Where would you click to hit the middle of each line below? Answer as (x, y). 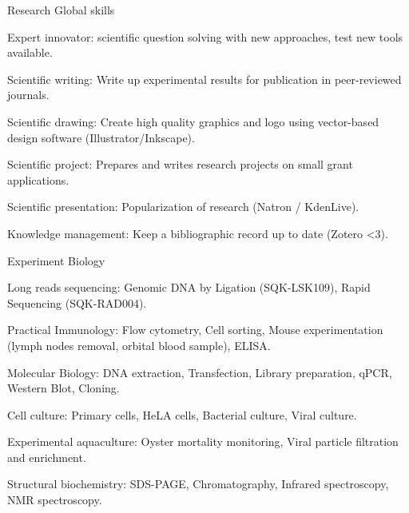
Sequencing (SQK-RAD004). (77, 302)
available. (30, 52)
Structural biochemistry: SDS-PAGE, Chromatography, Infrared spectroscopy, (198, 484)
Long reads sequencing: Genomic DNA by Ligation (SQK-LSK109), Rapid (189, 287)
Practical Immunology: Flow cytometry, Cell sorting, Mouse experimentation (195, 330)
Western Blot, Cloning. (64, 388)
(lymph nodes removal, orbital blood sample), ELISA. (139, 345)
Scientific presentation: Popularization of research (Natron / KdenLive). (183, 207)
